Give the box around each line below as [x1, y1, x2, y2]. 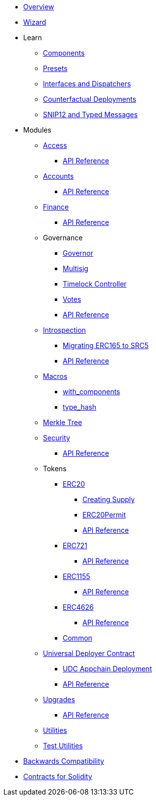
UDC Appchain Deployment [63, 664, 152, 673]
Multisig [63, 264, 88, 273]
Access [43, 141, 67, 149]
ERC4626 [63, 603, 94, 611]
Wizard [23, 18, 46, 26]
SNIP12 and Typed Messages [43, 110, 138, 119]
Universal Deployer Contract [43, 649, 135, 657]
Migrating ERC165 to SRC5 [63, 341, 149, 350]
